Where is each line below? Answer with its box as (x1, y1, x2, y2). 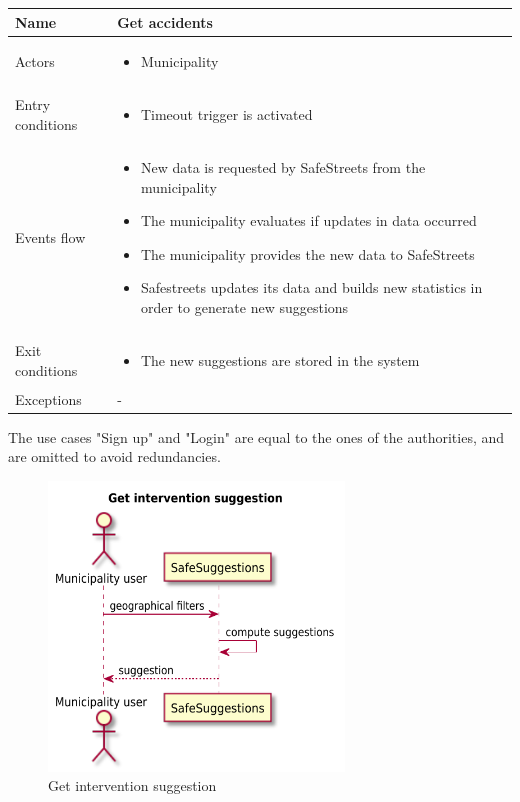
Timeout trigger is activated (140, 104, 313, 125)
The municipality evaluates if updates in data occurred (140, 210, 477, 231)
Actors (15, 51, 55, 72)
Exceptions (15, 388, 82, 409)
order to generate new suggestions (140, 297, 349, 317)
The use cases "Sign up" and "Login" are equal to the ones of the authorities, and (8, 426, 505, 447)
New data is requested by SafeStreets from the (140, 157, 426, 178)
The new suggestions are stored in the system (140, 349, 420, 370)
